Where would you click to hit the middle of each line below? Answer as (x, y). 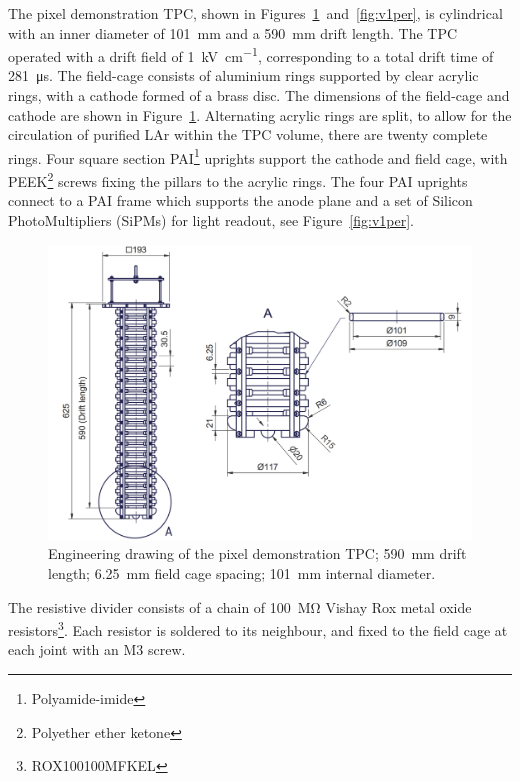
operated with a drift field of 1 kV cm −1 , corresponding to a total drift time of (251, 54)
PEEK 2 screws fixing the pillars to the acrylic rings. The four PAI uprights (238, 179)
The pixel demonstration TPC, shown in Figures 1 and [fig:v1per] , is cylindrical (255, 13)
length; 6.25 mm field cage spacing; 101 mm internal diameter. (242, 572)
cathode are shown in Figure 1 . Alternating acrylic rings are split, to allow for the (260, 114)
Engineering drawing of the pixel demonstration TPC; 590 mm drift (257, 553)
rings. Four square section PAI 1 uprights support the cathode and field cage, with (258, 156)
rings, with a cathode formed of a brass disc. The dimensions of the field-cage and (259, 95)
